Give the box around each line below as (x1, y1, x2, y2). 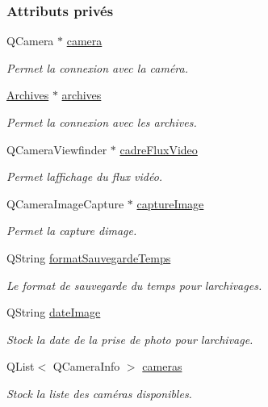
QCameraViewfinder (6, 141, 107, 157)
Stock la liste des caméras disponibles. (6, 384, 192, 401)
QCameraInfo (52, 358, 120, 375)
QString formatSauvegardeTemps (6, 249, 171, 266)
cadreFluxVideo (119, 141, 198, 157)
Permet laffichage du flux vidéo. (6, 168, 163, 185)
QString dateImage (6, 304, 101, 321)
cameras (142, 358, 182, 375)
